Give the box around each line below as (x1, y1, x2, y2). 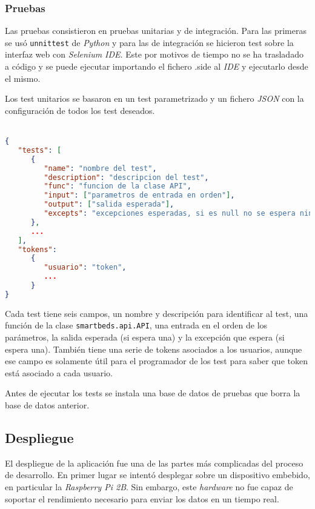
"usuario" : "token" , (44, 263, 127, 272)
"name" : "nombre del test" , (44, 164, 157, 173)
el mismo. (5, 72, 41, 84)
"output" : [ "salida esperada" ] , (44, 200, 174, 209)
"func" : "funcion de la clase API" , (44, 182, 191, 191)
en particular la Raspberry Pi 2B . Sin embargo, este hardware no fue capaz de (5, 480, 293, 493)
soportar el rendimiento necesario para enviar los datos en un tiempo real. (5, 492, 279, 505)
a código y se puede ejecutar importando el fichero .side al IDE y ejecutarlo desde (5, 60, 308, 73)
